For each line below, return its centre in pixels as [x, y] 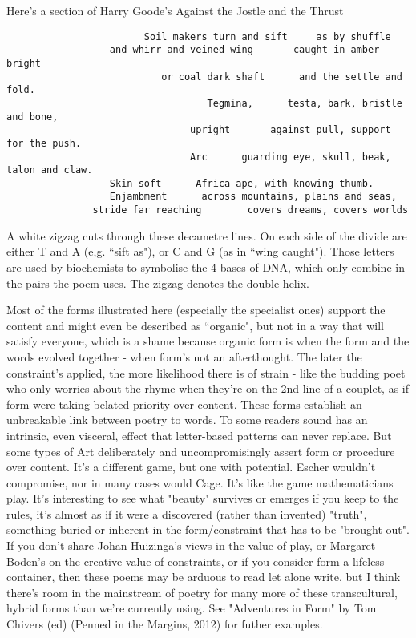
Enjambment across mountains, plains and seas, [253, 197]
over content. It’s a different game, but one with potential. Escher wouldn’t [191, 467]
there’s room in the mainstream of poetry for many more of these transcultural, [202, 592]
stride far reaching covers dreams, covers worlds [250, 210]
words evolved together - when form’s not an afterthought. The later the [184, 356]
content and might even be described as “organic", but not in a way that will [195, 325]
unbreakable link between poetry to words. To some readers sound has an [187, 420]
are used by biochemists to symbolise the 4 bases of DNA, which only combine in [206, 267]
